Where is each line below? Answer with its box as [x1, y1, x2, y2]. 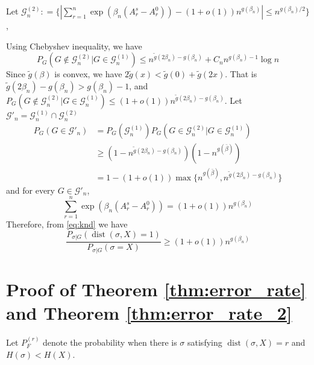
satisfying [187, 335, 222, 348]
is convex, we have [54, 68, 122, 80]
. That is [225, 68, 257, 80]
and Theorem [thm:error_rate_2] [6, 300, 292, 325]
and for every [6, 183, 55, 196]
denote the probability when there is [43, 335, 177, 348]
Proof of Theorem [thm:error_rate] [6, 277, 306, 302]
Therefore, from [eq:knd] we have [6, 218, 128, 230]
